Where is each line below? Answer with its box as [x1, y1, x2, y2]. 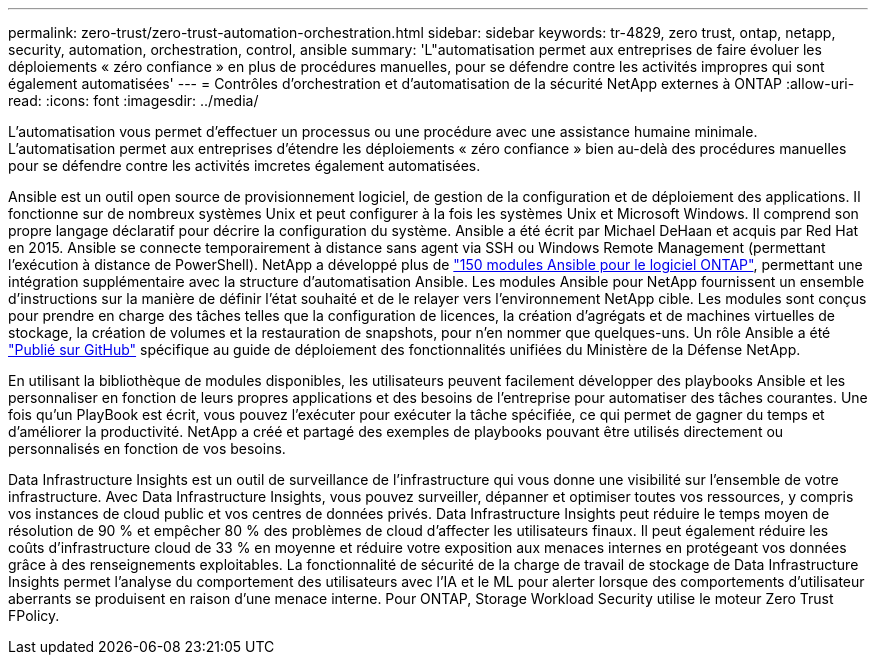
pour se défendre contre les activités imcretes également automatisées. [8, 157, 481, 174]
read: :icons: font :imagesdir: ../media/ [8, 92, 259, 109]
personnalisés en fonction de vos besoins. [8, 440, 286, 457]
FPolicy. [8, 607, 60, 624]
